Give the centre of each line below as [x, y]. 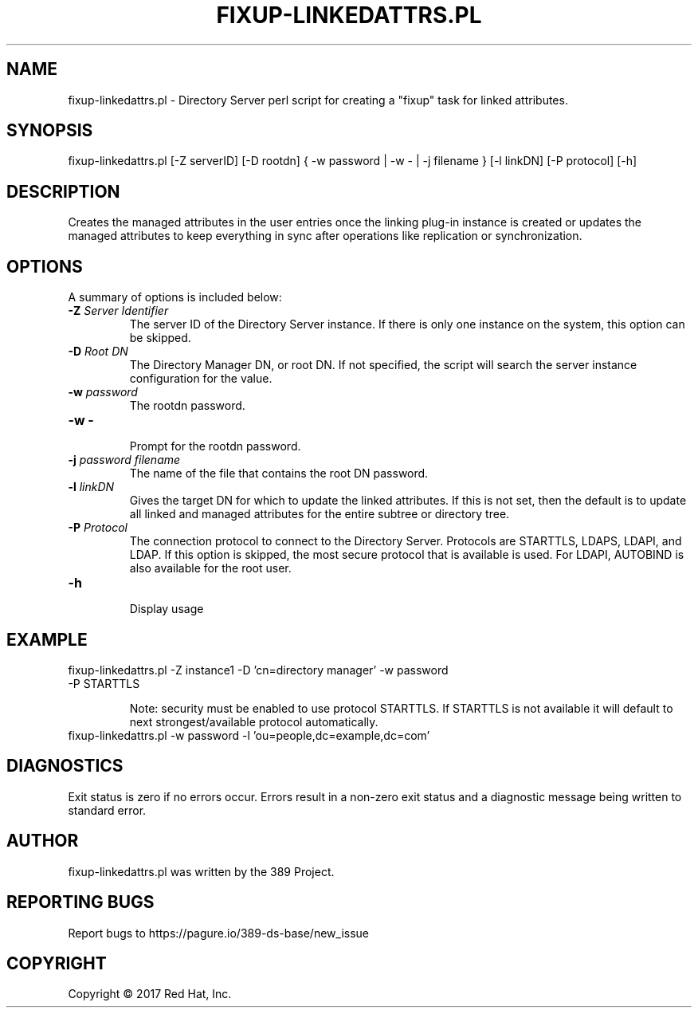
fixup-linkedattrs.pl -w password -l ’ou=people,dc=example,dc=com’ [249, 735]
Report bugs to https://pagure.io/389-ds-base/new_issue [218, 933]
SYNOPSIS [50, 131]
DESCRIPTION [63, 191]
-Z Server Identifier [118, 311]
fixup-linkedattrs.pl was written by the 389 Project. [201, 871]
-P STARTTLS [104, 683]
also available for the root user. [210, 568]
